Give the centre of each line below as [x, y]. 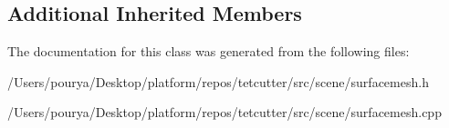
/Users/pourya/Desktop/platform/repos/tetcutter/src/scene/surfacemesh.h [218, 81]
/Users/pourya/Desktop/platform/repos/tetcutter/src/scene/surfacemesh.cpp [224, 112]
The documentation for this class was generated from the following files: [209, 51]
